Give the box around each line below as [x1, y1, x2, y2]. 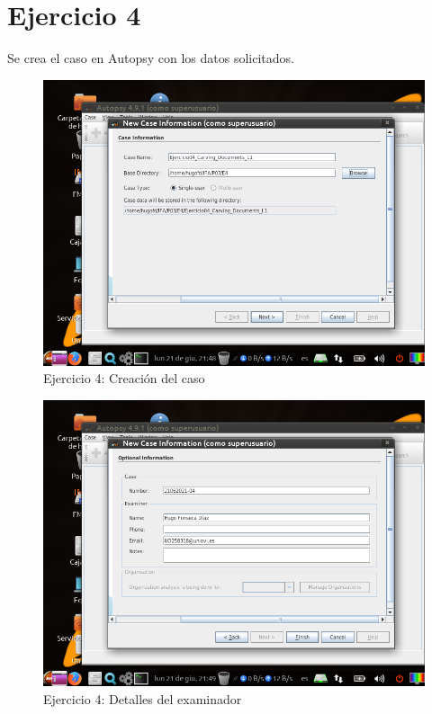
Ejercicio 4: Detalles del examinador [43, 689, 242, 708]
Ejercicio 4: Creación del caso [43, 369, 205, 388]
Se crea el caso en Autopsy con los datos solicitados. [7, 49, 294, 67]
